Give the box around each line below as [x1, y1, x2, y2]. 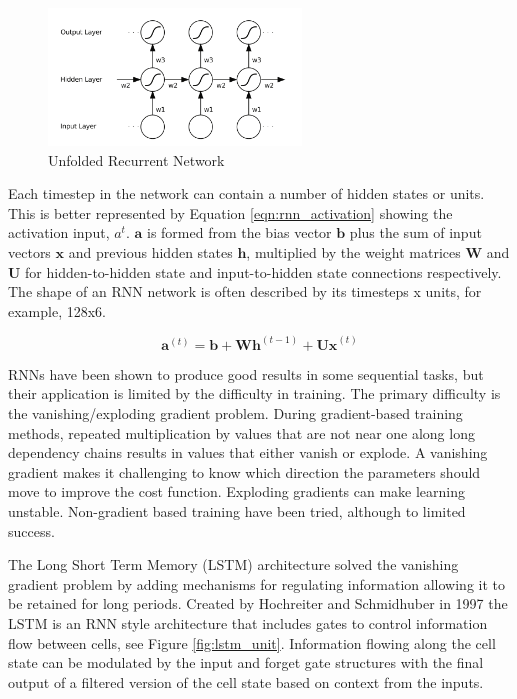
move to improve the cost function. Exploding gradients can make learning [8, 481, 466, 502]
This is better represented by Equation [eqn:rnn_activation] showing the [8, 202, 453, 223]
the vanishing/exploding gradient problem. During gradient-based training [8, 402, 463, 423]
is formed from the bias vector [146, 222, 332, 243]
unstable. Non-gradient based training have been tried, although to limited [8, 500, 466, 521]
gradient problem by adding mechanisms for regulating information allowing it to [8, 573, 506, 594]
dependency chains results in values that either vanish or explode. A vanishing [8, 442, 488, 463]
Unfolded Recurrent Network [48, 149, 225, 170]
